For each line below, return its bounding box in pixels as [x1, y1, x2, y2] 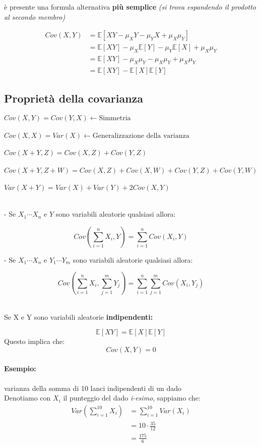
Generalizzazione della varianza [92, 132, 189, 139]
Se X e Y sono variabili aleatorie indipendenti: [4, 311, 153, 322]
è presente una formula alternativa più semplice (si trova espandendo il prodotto [4, 2, 256, 12]
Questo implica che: [4, 336, 65, 346]
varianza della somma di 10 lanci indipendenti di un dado [4, 382, 182, 393]
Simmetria [99, 115, 131, 122]
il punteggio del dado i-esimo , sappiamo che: [63, 392, 201, 403]
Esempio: [4, 363, 36, 374]
